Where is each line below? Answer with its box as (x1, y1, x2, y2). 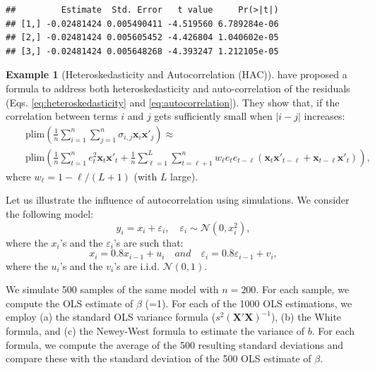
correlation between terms (6, 109, 118, 123)
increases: (304, 109, 345, 123)
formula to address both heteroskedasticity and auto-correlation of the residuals (6, 80, 350, 95)
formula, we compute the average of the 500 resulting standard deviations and (6, 337, 343, 352)
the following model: (6, 206, 94, 221)
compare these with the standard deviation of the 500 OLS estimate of (6, 351, 311, 366)
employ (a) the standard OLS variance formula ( (6, 309, 216, 324)
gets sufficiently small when (154, 109, 273, 123)
